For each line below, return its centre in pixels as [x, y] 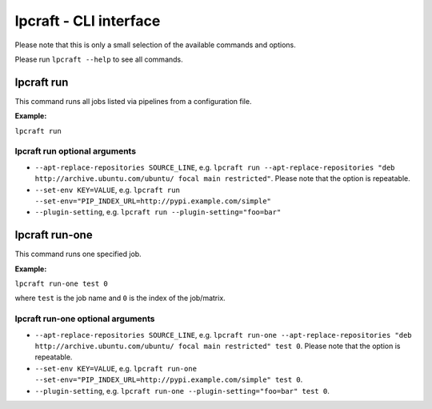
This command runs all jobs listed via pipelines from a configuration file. [133, 101]
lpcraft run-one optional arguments [85, 319]
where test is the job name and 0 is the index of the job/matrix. [120, 298]
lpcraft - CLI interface [88, 21]
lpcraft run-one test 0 [61, 284]
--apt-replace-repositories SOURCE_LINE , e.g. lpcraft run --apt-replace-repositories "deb [215, 167]
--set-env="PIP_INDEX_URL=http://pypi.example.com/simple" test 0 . [169, 379]
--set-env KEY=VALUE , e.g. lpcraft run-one [116, 368]
